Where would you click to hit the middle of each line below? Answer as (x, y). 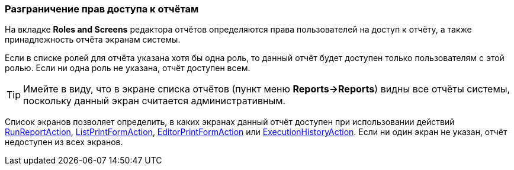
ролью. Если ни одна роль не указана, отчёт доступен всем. (128, 68)
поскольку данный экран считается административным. (155, 101)
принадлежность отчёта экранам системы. (93, 40)
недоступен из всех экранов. (64, 142)
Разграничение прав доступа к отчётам (102, 9)
